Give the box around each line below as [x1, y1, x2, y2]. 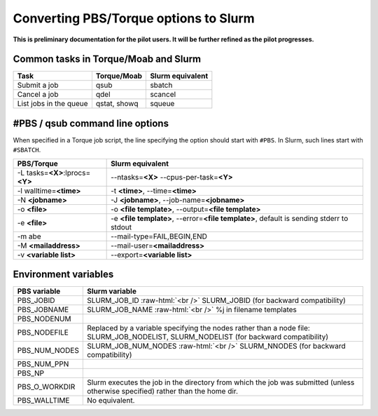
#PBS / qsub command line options [13, 117, 169, 129]
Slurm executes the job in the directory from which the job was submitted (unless [86, 377, 355, 387]
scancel [150, 90, 176, 100]
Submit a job [17, 81, 59, 90]
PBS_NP [17, 368, 45, 378]
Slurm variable [86, 286, 136, 296]
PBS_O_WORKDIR [17, 382, 76, 392]
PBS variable [17, 286, 61, 296]
